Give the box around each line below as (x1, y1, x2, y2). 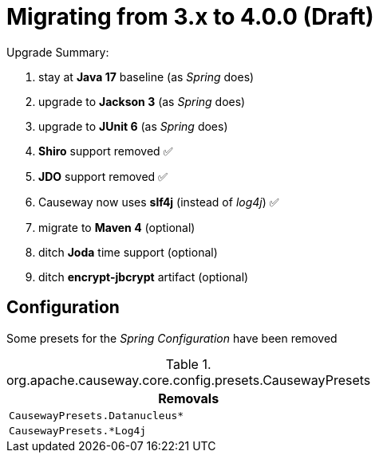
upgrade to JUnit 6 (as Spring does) (38, 119, 228, 133)
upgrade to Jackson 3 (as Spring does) (38, 94, 246, 108)
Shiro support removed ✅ (38, 143, 173, 158)
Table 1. (165, 355, 211, 372)
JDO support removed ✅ (38, 169, 168, 183)
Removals (158, 390, 219, 406)
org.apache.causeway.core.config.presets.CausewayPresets (6, 371, 371, 388)
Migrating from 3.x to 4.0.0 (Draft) (6, 3, 374, 30)
